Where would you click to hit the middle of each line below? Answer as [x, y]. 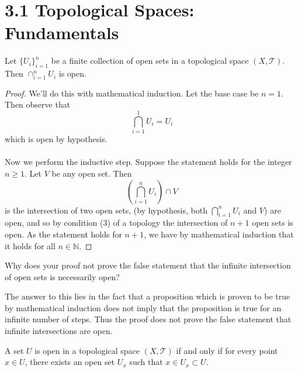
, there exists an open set [70, 362]
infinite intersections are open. [59, 331]
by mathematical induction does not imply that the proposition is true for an [143, 307]
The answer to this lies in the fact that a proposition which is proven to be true [148, 296]
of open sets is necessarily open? [62, 276]
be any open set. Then [92, 173]
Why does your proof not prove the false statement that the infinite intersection [148, 265]
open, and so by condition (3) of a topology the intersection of [116, 223]
